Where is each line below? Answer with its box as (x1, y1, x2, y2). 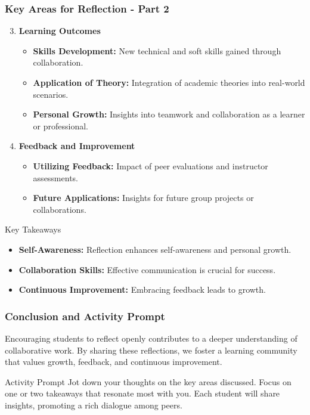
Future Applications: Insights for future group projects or (33, 191, 254, 204)
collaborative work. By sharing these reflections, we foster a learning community (5, 343, 297, 356)
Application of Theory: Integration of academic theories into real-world (33, 76, 305, 88)
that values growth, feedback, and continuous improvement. (5, 355, 222, 368)
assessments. (33, 171, 78, 184)
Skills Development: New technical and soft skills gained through (33, 44, 281, 57)
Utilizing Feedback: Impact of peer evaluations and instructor (33, 159, 268, 172)
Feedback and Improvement (18, 140, 135, 152)
